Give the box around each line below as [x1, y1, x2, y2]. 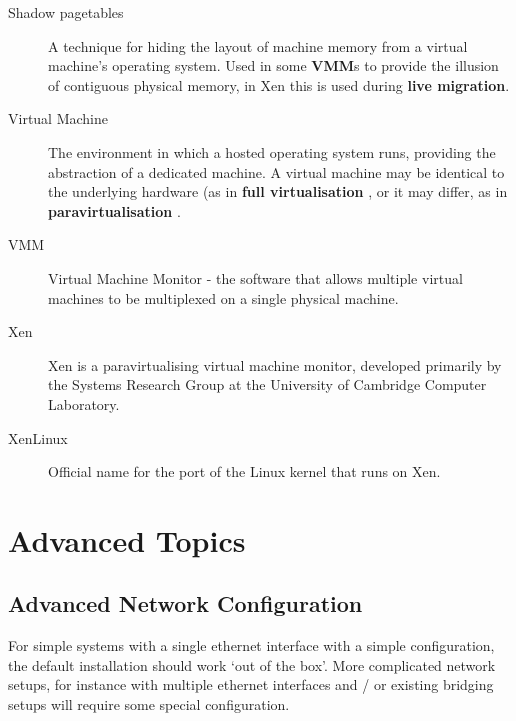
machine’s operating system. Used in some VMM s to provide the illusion [48, 55, 499, 76]
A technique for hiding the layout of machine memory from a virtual [48, 35, 468, 56]
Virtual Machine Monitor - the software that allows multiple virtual [48, 267, 463, 288]
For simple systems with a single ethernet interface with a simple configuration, [8, 635, 495, 656]
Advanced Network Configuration [8, 588, 363, 619]
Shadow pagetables [8, 2, 124, 22]
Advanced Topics [8, 519, 246, 560]
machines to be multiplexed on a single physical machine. [48, 287, 399, 308]
